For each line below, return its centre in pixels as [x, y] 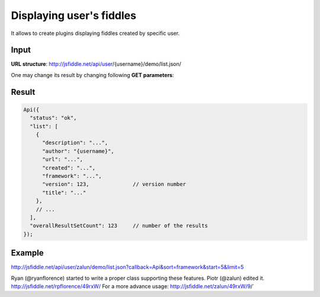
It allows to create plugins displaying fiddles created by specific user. [95, 33]
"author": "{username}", [79, 151]
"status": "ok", [53, 118]
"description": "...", [75, 143]
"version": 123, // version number [114, 184]
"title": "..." [64, 192]
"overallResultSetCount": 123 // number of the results [119, 226]
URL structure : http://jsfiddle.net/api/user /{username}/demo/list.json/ [96, 64]
